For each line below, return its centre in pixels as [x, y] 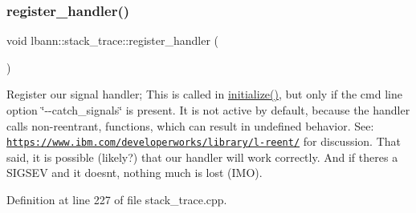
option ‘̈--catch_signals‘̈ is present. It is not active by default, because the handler [208, 110]
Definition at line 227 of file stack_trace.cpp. [117, 200]
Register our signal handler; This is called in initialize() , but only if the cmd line [204, 94]
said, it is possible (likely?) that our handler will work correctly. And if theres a [202, 157]
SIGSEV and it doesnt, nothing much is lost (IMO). [135, 173]
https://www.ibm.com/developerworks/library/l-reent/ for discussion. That [204, 141]
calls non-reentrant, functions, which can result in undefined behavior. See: [190, 125]
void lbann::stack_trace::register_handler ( [113, 40]
